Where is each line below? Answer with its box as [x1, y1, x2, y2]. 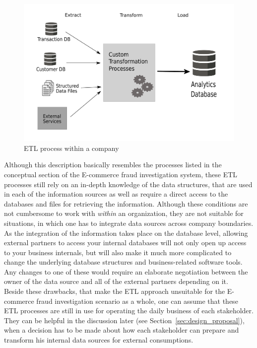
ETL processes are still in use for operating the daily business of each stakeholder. [4, 305, 254, 316]
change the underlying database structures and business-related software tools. [4, 257, 243, 267]
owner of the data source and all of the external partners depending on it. [4, 276, 228, 286]
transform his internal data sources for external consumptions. [4, 335, 193, 345]
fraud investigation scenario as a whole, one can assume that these [36, 295, 238, 306]
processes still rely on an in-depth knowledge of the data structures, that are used [4, 179, 253, 189]
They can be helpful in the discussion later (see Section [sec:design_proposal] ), [4, 315, 245, 325]
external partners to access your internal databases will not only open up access [4, 237, 247, 248]
